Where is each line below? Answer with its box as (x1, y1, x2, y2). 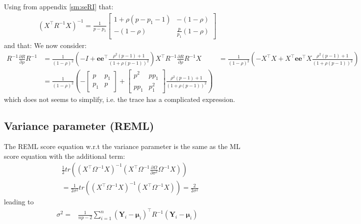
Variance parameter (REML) (4, 118, 154, 133)
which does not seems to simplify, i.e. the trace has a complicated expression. (4, 94, 235, 104)
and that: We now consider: (4, 40, 87, 50)
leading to (4, 197, 34, 207)
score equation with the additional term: (4, 150, 125, 161)
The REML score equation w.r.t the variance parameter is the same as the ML (4, 141, 241, 151)
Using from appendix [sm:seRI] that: (4, 1, 114, 11)
